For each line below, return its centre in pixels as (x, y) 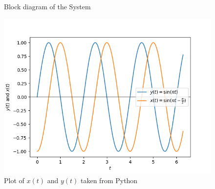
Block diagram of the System (47, 6)
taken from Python (109, 180)
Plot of (14, 180)
